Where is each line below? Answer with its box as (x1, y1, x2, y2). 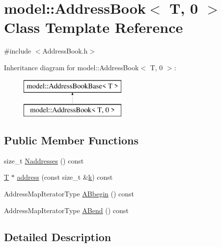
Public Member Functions (4, 133, 138, 148)
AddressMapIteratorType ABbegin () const (4, 189, 135, 199)
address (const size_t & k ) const (17, 172, 113, 182)
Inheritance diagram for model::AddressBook (4, 62, 139, 72)
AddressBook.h (42, 46, 88, 56)
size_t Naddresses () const (4, 155, 84, 165)
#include (4, 46, 31, 56)
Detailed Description (4, 229, 111, 244)
